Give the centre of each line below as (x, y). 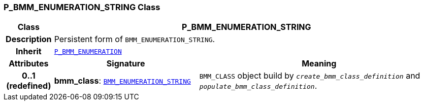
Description (29, 39)
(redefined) (29, 86)
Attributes (29, 64)
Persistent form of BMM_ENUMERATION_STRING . (135, 39)
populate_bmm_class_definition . (258, 86)
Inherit (28, 51)
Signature (126, 64)
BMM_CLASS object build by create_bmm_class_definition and (310, 76)
